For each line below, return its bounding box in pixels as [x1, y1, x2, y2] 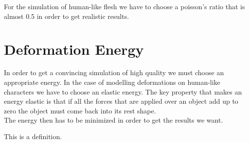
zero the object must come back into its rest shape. [4, 105, 156, 115]
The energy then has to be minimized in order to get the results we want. [4, 115, 223, 125]
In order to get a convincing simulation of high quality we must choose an [4, 67, 224, 78]
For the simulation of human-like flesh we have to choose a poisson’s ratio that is [4, 1, 245, 11]
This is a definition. [4, 131, 62, 141]
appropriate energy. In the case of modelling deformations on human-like [4, 77, 220, 87]
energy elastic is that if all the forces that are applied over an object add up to [4, 96, 238, 106]
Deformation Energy [4, 39, 144, 59]
